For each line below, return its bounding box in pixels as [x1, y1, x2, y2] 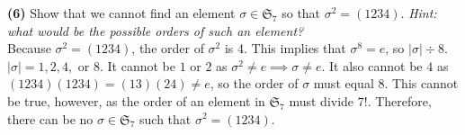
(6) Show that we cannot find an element [7, 4, 236, 22]
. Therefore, [367, 91, 432, 110]
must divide [289, 91, 354, 110]
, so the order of [210, 74, 299, 93]
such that [139, 109, 192, 128]
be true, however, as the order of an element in [7, 91, 265, 110]
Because [7, 39, 51, 58]
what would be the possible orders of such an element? [7, 21, 304, 40]
